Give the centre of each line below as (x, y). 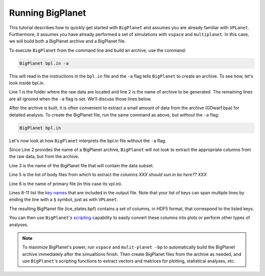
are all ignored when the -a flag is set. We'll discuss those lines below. (80, 99)
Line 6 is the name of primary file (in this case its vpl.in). (66, 184)
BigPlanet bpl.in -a (44, 63)
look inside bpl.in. (27, 83)
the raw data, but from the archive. (44, 156)
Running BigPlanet (48, 13)
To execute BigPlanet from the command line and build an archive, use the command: (98, 50)
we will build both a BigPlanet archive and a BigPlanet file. (67, 41)
